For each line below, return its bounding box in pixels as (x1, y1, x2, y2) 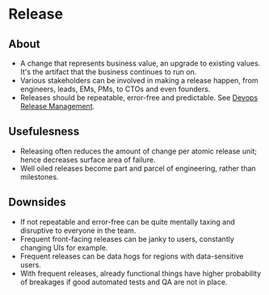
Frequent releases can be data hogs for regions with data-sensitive (19, 251, 244, 261)
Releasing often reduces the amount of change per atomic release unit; (19, 146, 257, 156)
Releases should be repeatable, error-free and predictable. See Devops (19, 93, 258, 102)
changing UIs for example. (19, 242, 108, 252)
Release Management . (19, 102, 95, 111)
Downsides (8, 196, 66, 209)
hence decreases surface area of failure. (19, 154, 156, 164)
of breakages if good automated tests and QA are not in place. (19, 276, 228, 287)
